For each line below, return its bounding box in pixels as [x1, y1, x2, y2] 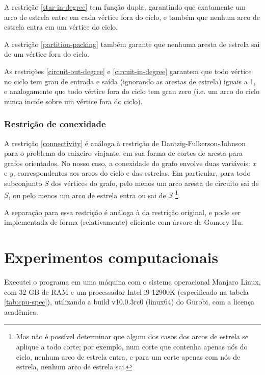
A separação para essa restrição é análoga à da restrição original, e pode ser [4, 206, 241, 217]
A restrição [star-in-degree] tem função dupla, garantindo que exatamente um [4, 2, 246, 12]
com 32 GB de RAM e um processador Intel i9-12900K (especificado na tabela [4, 286, 249, 297]
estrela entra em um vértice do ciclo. [4, 21, 118, 32]
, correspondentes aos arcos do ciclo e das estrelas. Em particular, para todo [13, 168, 251, 178]
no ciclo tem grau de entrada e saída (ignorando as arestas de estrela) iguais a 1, [4, 76, 256, 86]
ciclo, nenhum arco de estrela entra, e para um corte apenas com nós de [16, 351, 241, 362]
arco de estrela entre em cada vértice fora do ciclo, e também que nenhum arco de [4, 11, 260, 22]
